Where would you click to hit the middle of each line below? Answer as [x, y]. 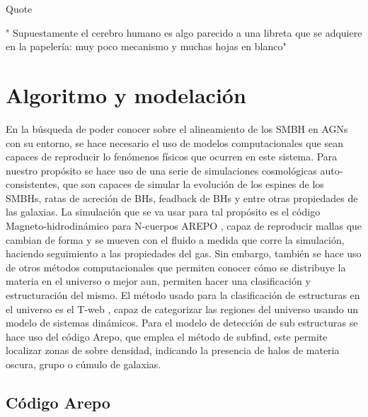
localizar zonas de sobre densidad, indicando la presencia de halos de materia [173, 350]
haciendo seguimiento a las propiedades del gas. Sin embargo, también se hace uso [184, 253]
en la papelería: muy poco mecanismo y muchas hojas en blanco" [146, 46]
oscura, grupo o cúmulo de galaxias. [84, 364]
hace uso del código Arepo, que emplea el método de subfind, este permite [167, 336]
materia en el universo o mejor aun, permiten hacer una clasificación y [158, 281]
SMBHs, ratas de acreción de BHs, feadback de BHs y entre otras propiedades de [182, 198]
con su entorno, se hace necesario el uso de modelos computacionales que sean [174, 142]
